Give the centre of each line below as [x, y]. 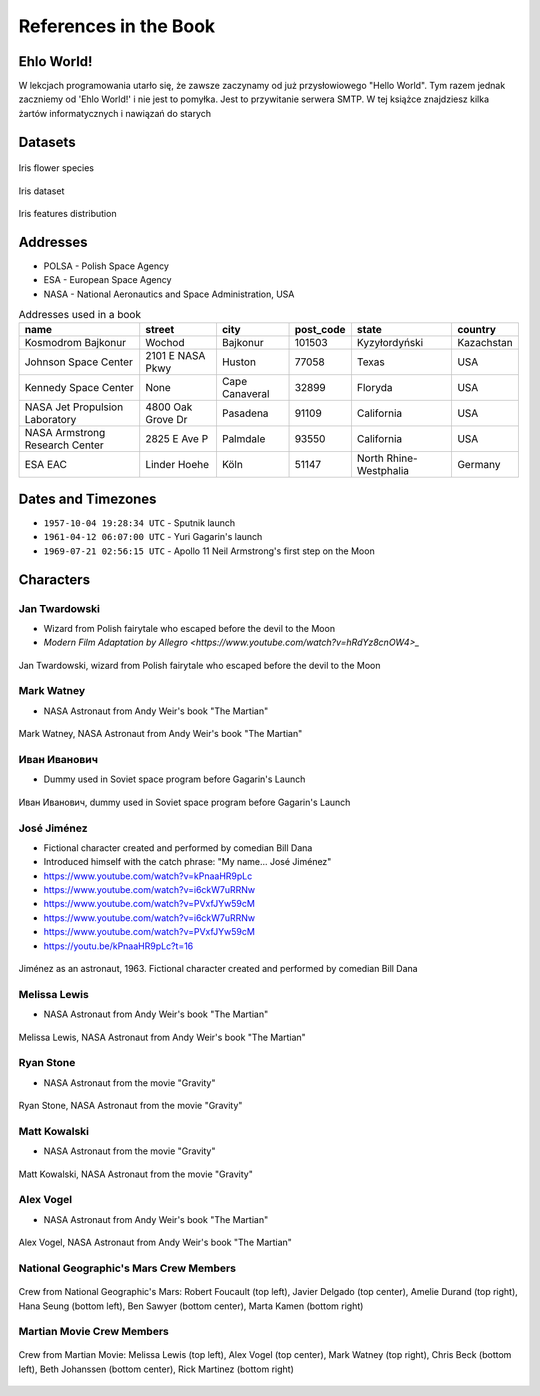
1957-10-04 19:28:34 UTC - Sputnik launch [139, 523]
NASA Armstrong [65, 433]
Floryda [374, 388]
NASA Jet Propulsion [74, 407]
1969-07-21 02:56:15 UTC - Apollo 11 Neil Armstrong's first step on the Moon [209, 551]
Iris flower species [56, 168]
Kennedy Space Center [79, 388]
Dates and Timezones [87, 498]
